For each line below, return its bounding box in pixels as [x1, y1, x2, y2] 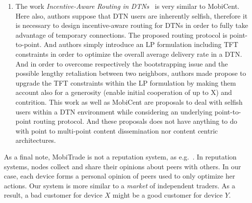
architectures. [15, 135, 56, 145]
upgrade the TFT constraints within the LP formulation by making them [15, 77, 236, 88]
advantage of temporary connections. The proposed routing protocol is [15, 29, 227, 40]
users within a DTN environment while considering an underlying [15, 106, 212, 116]
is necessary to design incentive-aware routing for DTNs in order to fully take [15, 20, 248, 30]
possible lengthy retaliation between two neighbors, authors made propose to [15, 68, 246, 78]
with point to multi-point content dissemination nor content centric [15, 125, 218, 135]
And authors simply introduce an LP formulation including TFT [44, 39, 238, 49]
